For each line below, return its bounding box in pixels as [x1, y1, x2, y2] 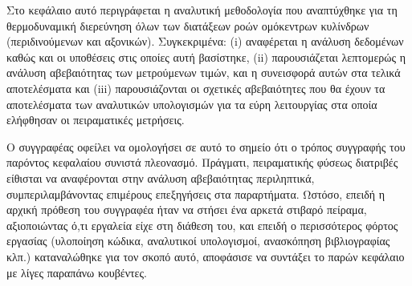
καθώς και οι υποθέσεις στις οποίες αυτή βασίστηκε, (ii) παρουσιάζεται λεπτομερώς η [6, 48, 406, 65]
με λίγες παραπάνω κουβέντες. [6, 264, 147, 280]
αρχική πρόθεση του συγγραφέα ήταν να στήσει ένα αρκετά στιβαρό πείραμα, [6, 201, 367, 218]
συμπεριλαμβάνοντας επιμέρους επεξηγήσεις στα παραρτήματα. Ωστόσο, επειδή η [6, 185, 385, 202]
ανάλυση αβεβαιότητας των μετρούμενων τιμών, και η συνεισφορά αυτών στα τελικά [6, 64, 401, 81]
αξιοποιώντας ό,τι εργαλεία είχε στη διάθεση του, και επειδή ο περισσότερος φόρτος [6, 216, 398, 233]
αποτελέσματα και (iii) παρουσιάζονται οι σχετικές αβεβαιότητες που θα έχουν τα [6, 79, 385, 96]
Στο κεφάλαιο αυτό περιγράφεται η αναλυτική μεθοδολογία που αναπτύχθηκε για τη [6, 2, 398, 18]
